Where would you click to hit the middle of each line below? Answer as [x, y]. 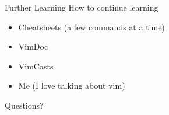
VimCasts [36, 66]
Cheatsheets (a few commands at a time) [91, 27]
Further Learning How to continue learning [82, 7]
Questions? [24, 105]
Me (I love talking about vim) [72, 86]
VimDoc [33, 46]
